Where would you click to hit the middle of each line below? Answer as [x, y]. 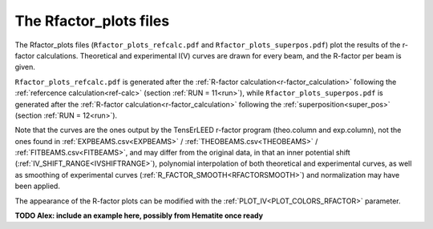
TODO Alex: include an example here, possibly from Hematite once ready [139, 215]
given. [25, 67]
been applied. [37, 186]
